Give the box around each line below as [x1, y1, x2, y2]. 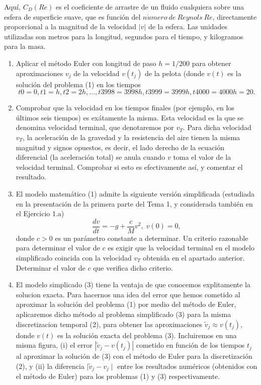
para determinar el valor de [16, 242, 100, 253]
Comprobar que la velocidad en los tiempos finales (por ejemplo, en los [16, 102, 234, 113]
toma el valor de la [173, 152, 231, 162]
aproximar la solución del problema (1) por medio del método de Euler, [16, 299, 236, 309]
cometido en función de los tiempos [136, 340, 245, 350]
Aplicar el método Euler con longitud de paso [16, 57, 156, 68]
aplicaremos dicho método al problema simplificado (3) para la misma [16, 308, 231, 319]
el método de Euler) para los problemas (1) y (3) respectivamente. [16, 371, 220, 381]
